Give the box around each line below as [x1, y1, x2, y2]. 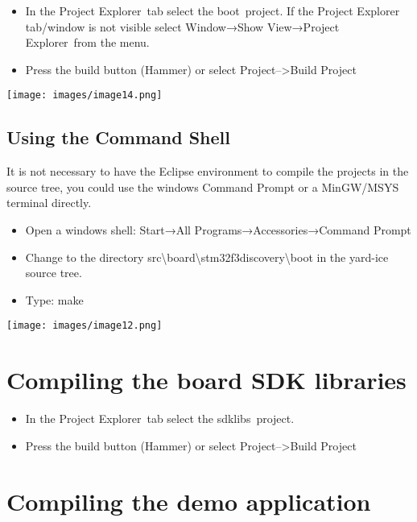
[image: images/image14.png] [6, 89, 163, 101]
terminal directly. [6, 194, 92, 211]
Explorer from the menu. [25, 34, 150, 51]
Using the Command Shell [6, 125, 230, 150]
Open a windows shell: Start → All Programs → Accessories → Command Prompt [25, 222, 411, 238]
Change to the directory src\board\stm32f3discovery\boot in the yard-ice [25, 248, 389, 265]
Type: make [25, 291, 84, 308]
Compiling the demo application [6, 484, 371, 517]
